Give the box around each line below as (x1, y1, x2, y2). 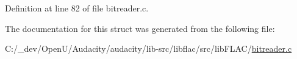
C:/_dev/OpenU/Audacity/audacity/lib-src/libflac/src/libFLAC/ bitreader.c (5, 42, 292, 55)
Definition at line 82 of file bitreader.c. (5, 2, 149, 14)
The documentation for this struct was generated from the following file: (5, 22, 275, 34)
